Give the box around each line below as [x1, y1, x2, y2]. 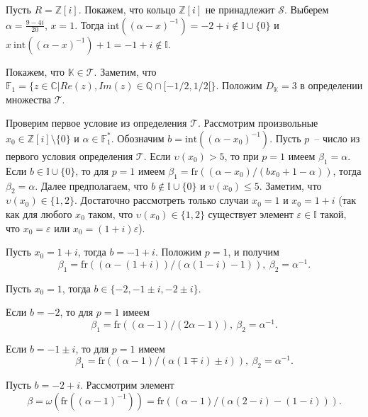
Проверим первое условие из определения [6, 115, 187, 130]
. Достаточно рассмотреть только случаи [74, 193, 249, 207]
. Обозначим [111, 130, 165, 145]
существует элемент [208, 206, 294, 221]
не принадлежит [205, 2, 275, 16]
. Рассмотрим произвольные [198, 115, 318, 130]
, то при [224, 148, 259, 163]
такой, [320, 206, 347, 221]
